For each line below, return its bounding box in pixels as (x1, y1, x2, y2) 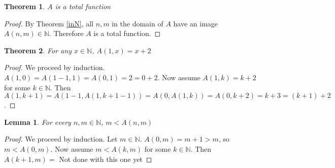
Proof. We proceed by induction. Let (4, 133, 118, 144)
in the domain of (112, 18, 163, 28)
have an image (173, 18, 218, 28)
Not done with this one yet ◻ (59, 153, 152, 164)
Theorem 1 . (4, 1, 45, 11)
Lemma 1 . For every (4, 116, 71, 127)
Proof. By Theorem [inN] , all (4, 18, 93, 28)
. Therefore (49, 28, 84, 39)
